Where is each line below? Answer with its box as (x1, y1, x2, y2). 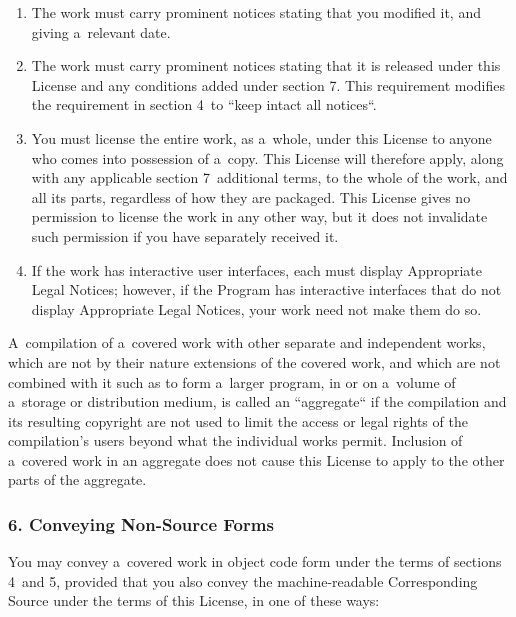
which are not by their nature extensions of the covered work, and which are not (8, 351, 501, 372)
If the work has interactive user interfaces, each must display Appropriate (31, 259, 482, 280)
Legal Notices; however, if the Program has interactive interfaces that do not (31, 279, 502, 300)
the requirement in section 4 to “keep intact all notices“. (31, 94, 377, 115)
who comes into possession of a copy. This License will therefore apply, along (31, 147, 504, 168)
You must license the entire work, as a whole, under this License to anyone (31, 127, 492, 148)
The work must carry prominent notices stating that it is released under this (31, 55, 501, 76)
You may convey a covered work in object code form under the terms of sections (8, 551, 502, 572)
